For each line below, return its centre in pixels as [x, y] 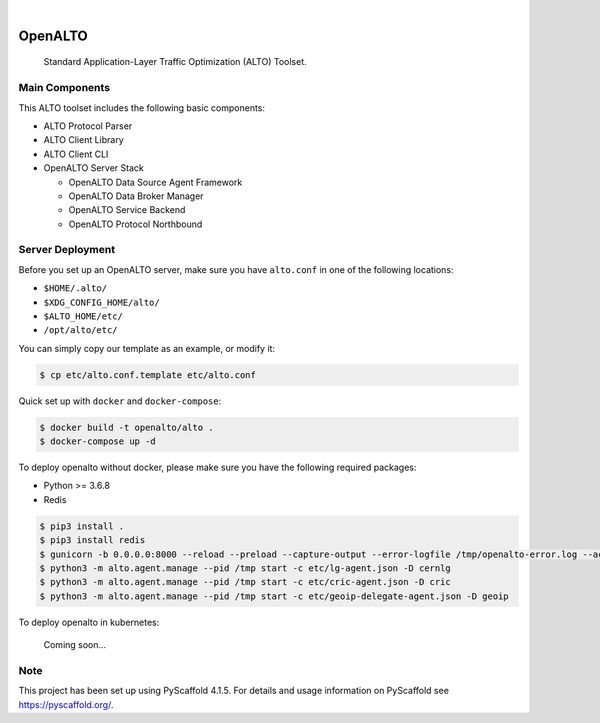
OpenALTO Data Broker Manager [136, 196]
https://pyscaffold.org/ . [66, 704]
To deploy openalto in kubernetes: [89, 622]
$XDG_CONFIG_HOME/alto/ [101, 302]
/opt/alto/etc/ [81, 330]
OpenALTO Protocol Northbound [135, 224]
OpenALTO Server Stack [93, 168]
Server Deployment [66, 250]
